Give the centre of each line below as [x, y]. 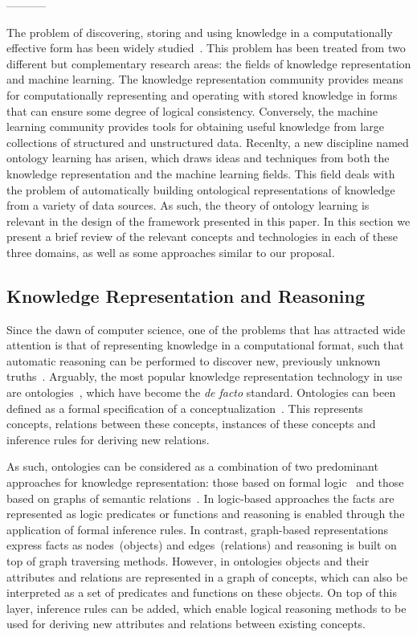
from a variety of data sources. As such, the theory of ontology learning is [188, 205]
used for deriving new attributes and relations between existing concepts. [186, 624]
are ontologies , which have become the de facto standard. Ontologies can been [201, 392]
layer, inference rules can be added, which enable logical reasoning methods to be [206, 608]
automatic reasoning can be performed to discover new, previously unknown [194, 360]
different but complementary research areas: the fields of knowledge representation [209, 63]
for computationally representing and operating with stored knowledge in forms [202, 94]
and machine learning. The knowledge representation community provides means [205, 79]
